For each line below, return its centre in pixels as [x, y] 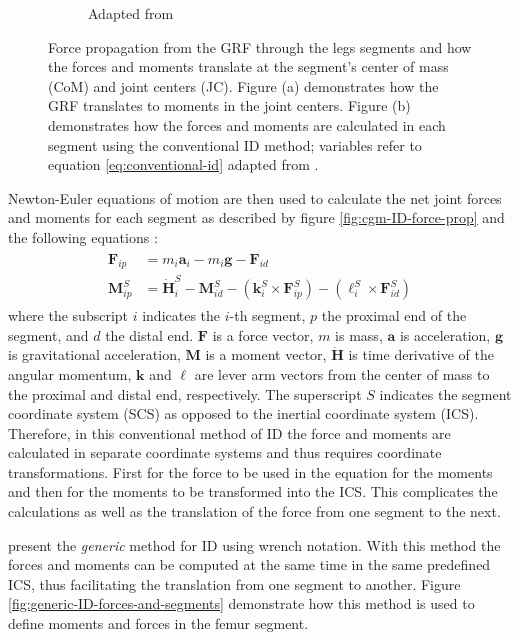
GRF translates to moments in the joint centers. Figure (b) [229, 105]
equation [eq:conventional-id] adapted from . [183, 164]
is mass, [359, 334]
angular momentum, [70, 373]
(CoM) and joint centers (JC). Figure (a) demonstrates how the [243, 85]
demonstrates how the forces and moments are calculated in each [247, 124]
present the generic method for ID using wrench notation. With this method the [254, 544]
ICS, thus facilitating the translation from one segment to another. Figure [234, 583]
